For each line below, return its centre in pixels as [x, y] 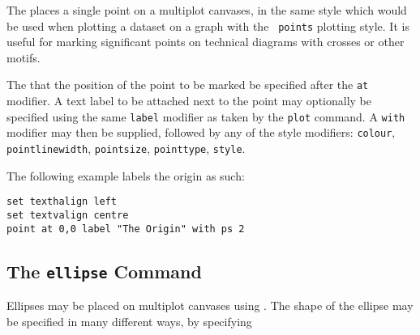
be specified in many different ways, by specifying [129, 321]
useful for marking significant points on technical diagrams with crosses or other [206, 42]
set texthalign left [62, 202]
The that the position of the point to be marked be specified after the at [188, 85]
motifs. [24, 57]
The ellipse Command [104, 271]
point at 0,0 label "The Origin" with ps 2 [126, 229]
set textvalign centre [68, 215]
